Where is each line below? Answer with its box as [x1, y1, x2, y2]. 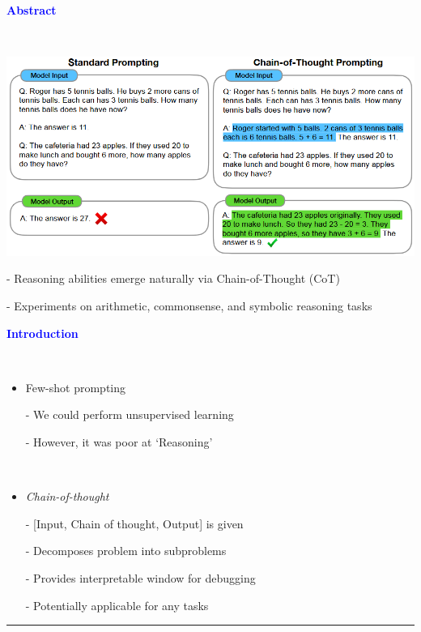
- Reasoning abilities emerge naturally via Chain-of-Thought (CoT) [6, 270, 340, 287]
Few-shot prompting [25, 378, 126, 395]
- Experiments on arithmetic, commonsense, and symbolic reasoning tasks [6, 297, 372, 314]
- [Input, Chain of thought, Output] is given [25, 515, 244, 532]
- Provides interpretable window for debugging [25, 569, 256, 586]
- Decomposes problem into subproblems [25, 542, 227, 559]
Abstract [6, 2, 57, 18]
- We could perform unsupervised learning [25, 406, 234, 423]
